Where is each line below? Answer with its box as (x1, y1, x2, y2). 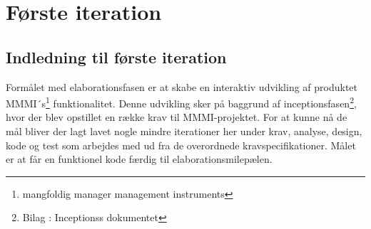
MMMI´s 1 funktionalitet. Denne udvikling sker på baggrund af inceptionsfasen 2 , (6, 94, 357, 110)
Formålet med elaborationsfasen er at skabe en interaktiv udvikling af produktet (6, 79, 358, 94)
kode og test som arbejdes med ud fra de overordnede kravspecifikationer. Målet (6, 137, 356, 152)
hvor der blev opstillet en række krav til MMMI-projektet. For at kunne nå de (6, 110, 347, 124)
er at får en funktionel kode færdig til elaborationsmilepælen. (6, 151, 273, 166)
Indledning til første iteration (6, 46, 227, 68)
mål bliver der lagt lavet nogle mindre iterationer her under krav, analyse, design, (6, 124, 362, 139)
